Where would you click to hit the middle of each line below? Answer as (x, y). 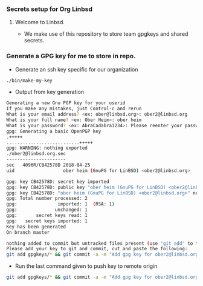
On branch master (28, 232)
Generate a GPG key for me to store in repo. (71, 56)
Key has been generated (36, 227)
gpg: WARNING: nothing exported (47, 148)
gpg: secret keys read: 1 (47, 216)
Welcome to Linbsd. (40, 22)
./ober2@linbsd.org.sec (36, 154)
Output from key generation (50, 92)
